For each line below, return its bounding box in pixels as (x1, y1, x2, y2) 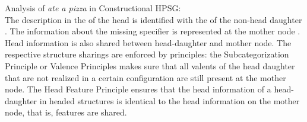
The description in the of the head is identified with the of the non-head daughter (5, 13, 302, 25)
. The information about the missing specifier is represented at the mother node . (5, 25, 300, 37)
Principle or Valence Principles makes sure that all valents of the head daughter (5, 59, 295, 72)
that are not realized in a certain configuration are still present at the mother (5, 71, 286, 84)
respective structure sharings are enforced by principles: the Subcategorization (5, 48, 289, 60)
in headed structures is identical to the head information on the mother (39, 94, 300, 107)
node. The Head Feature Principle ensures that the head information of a (5, 83, 271, 95)
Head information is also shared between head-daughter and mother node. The (5, 36, 292, 49)
